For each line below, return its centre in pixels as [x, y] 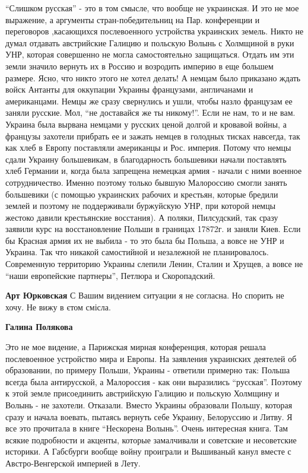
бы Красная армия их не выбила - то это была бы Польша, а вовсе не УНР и [145, 240]
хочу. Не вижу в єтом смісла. [58, 307]
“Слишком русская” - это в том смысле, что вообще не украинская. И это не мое [152, 8]
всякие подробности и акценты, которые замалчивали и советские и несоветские [151, 439]
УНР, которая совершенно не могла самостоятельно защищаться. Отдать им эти [150, 54]
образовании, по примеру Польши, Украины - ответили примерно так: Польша [148, 370]
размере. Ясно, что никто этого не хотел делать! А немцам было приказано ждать [153, 77]
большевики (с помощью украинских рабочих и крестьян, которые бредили [142, 194]
